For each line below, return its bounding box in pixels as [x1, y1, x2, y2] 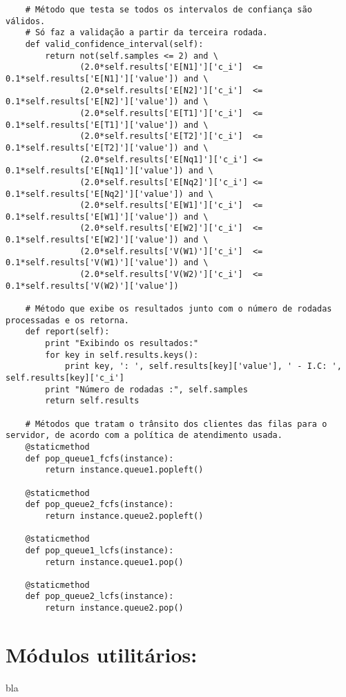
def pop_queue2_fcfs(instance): [25, 499, 174, 510]
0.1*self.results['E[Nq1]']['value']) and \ [6, 166, 213, 176]
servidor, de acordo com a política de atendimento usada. [6, 430, 282, 441]
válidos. [6, 16, 46, 26]
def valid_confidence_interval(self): [25, 39, 204, 49]
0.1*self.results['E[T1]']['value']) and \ [6, 120, 209, 130]
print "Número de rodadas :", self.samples [45, 384, 248, 394]
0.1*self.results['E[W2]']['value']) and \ [6, 235, 209, 245]
